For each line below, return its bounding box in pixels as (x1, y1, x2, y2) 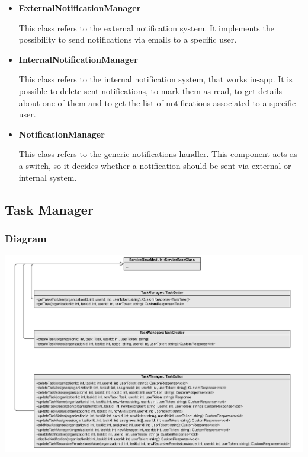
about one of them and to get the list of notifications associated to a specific (18, 96, 296, 108)
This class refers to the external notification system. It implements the (18, 21, 274, 34)
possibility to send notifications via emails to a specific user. (18, 33, 237, 46)
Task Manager (5, 200, 94, 218)
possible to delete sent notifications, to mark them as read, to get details (18, 84, 283, 97)
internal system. (18, 171, 77, 183)
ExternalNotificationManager (18, 2, 141, 14)
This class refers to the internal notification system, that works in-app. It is (18, 73, 293, 85)
